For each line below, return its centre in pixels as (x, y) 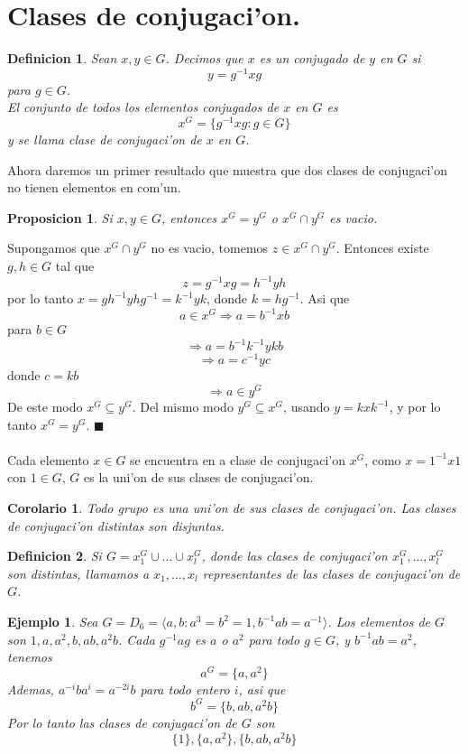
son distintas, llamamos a (78, 573)
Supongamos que (54, 248)
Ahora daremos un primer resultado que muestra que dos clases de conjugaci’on (227, 169)
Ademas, (31, 689)
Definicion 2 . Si (55, 556)
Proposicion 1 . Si (60, 217)
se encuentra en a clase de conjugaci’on (238, 459)
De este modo (45, 407)
